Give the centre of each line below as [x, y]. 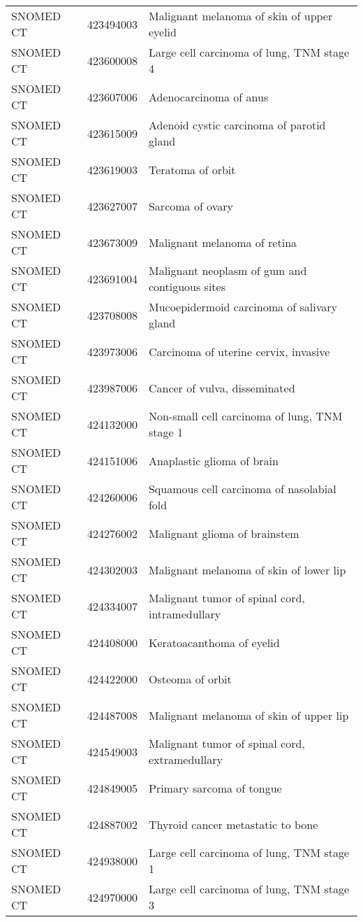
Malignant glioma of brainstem [224, 533]
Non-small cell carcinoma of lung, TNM [245, 416]
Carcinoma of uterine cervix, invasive [239, 351]
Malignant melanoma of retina [223, 242]
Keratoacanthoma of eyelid [214, 642]
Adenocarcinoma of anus [208, 97]
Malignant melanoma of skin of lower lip [247, 569]
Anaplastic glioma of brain [213, 460]
